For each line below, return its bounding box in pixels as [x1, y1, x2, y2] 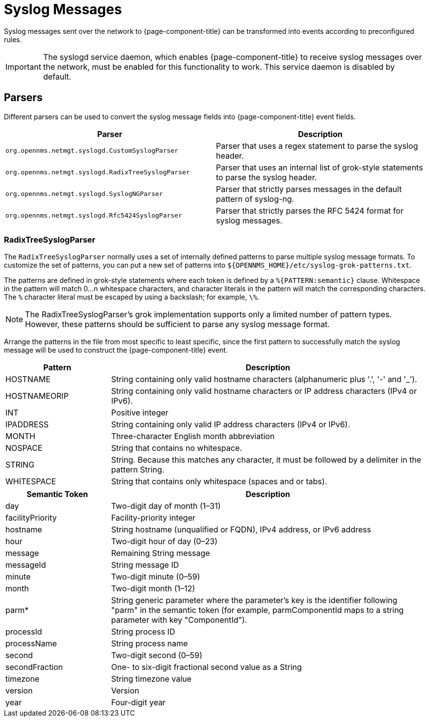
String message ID [111, 560, 179, 570]
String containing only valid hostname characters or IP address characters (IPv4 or [111, 386, 417, 396]
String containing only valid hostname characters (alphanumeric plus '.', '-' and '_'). [111, 374, 417, 385]
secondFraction [5, 662, 63, 672]
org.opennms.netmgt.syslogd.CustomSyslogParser [5, 147, 179, 155]
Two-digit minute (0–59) [111, 572, 200, 582]
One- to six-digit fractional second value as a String [111, 662, 302, 672]
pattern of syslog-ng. [216, 194, 295, 204]
